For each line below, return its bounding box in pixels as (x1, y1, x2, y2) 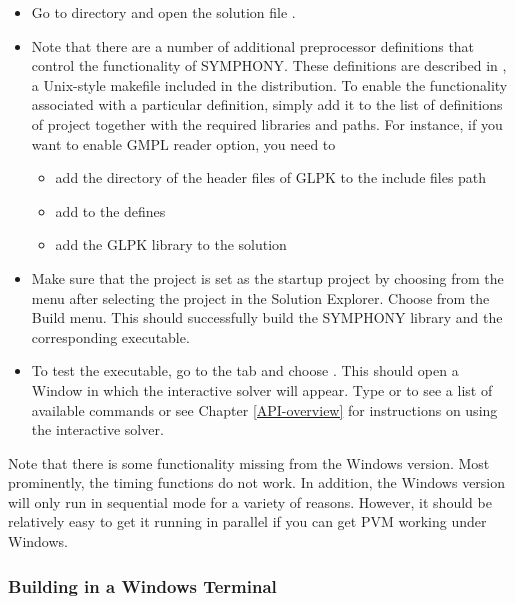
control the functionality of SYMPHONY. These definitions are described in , (31, 55, 507, 76)
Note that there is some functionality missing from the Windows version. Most (8, 452, 490, 473)
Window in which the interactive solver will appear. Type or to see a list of (31, 379, 493, 400)
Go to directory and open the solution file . (31, 2, 296, 22)
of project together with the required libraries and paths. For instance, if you (31, 113, 503, 134)
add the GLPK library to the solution (55, 234, 287, 255)
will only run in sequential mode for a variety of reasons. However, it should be (8, 491, 492, 512)
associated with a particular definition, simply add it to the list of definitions (31, 94, 503, 115)
